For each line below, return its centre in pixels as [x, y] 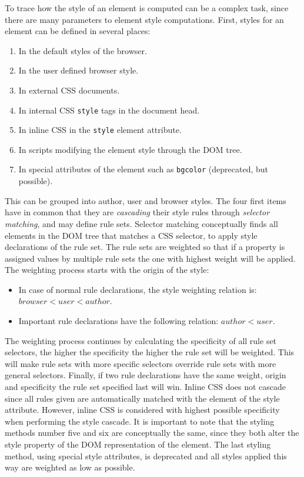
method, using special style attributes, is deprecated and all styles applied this [146, 456]
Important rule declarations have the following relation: [118, 321]
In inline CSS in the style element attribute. [100, 130]
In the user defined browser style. [78, 70]
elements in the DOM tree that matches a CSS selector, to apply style [131, 235]
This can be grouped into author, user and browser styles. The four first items [146, 200]
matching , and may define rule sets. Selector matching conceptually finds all [141, 223]
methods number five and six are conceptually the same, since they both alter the [152, 433]
